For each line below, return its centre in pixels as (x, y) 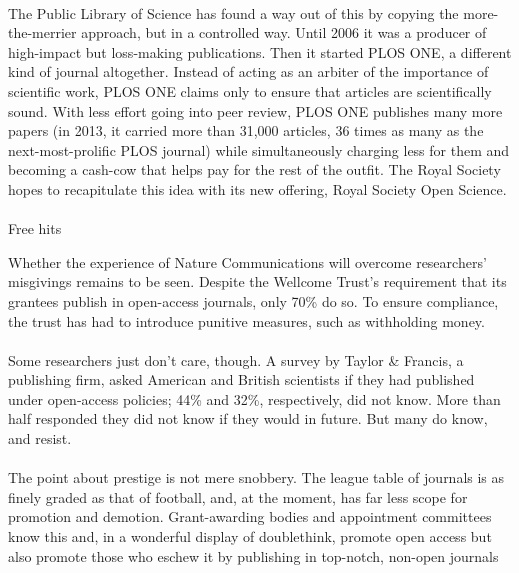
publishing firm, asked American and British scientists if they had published (241, 379)
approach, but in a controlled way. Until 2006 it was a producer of (284, 32)
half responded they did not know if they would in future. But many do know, (248, 418)
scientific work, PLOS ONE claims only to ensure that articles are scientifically (250, 90)
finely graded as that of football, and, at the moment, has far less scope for (238, 496)
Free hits (35, 228)
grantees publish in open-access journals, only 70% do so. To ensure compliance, (253, 300)
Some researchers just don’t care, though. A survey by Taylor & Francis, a (236, 359)
